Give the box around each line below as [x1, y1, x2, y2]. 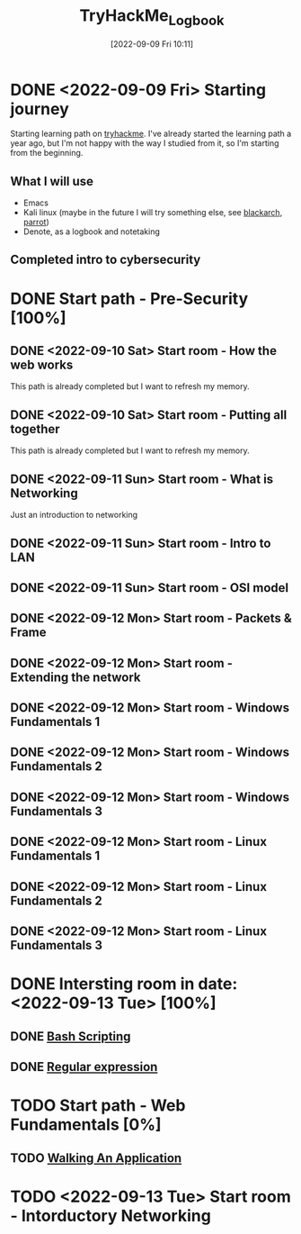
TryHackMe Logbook [79, 5, 225, 29]
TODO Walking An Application [10, 1150, 182, 1166]
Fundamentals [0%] [10, 1114, 162, 1135]
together [10, 421, 61, 437]
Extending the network [10, 669, 142, 685]
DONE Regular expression [10, 1059, 158, 1075]
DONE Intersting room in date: [10, 974, 238, 994]
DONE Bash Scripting [10, 1029, 131, 1044]
